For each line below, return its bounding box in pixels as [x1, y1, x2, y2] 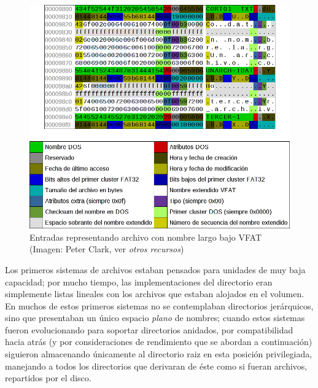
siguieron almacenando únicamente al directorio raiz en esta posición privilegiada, [5, 347, 312, 360]
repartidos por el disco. [5, 371, 91, 384]
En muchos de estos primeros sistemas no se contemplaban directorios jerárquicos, [5, 299, 314, 312]
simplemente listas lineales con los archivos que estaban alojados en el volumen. [5, 287, 304, 300]
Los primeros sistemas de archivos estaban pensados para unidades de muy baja [5, 263, 306, 276]
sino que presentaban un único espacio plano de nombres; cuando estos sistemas [5, 311, 305, 324]
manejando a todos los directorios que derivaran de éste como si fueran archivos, [5, 359, 308, 372]
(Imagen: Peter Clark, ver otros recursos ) [29, 243, 184, 255]
